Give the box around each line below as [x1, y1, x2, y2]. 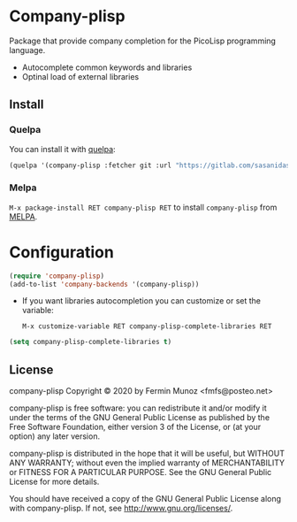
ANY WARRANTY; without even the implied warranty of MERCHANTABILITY [9, 457, 286, 468]
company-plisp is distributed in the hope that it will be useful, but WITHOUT [9, 449, 286, 459]
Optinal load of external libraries [21, 71, 140, 81]
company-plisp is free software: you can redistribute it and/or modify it [9, 403, 267, 413]
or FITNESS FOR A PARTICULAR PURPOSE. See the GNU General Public [9, 467, 272, 478]
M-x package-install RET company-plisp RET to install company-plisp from [9, 202, 278, 212]
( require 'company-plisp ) [9, 272, 104, 280]
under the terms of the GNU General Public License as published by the [9, 412, 270, 423]
